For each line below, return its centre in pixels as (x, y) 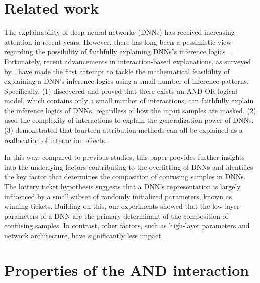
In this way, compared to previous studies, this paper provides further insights (124, 157)
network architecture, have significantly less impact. (84, 235)
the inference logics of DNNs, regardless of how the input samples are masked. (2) (130, 110)
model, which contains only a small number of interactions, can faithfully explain (129, 101)
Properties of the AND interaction (127, 270)
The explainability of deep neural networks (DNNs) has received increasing (119, 32)
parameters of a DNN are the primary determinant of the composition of (116, 216)
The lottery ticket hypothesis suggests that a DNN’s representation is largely (122, 186)
